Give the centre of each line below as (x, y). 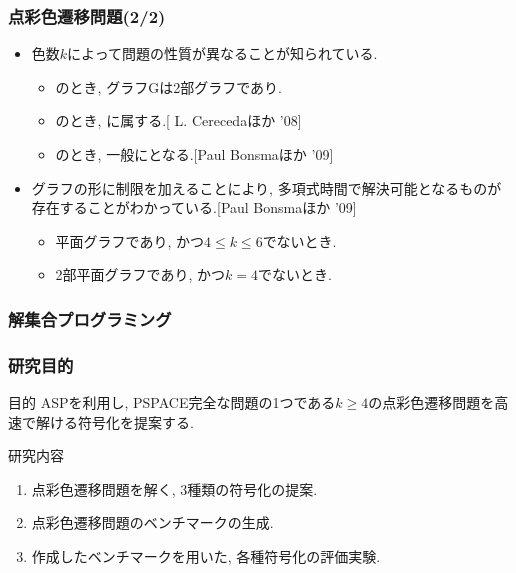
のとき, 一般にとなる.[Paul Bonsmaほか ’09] (194, 154)
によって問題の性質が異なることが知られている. (222, 53)
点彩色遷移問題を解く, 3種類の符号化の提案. (174, 488)
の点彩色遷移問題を (431, 402)
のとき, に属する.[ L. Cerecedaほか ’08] (178, 120)
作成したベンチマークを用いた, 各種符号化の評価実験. (206, 556)
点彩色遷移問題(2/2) (87, 15)
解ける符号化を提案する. (114, 421)
